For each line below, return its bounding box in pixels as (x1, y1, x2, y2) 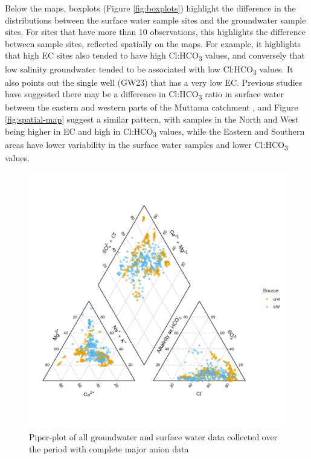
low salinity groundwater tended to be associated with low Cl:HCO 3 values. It (5, 62, 293, 77)
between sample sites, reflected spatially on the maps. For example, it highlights (5, 37, 301, 50)
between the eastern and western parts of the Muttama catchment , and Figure (5, 101, 298, 114)
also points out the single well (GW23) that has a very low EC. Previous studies (5, 75, 303, 88)
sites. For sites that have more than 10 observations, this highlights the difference (5, 25, 306, 38)
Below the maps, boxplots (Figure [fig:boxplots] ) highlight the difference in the (5, 2, 296, 14)
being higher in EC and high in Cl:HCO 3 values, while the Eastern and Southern (5, 124, 305, 139)
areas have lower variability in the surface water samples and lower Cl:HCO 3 (5, 138, 288, 152)
